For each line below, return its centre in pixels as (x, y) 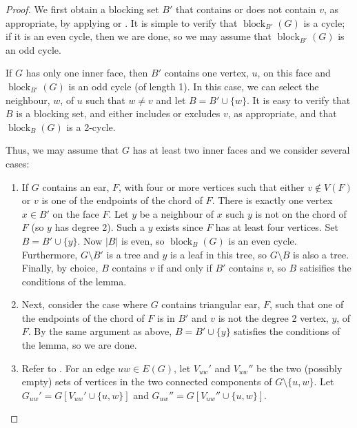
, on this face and (294, 73)
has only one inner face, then (87, 73)
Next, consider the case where (84, 304)
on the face (76, 213)
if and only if (185, 268)
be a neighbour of (177, 213)
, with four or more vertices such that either (212, 186)
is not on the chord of (301, 213)
